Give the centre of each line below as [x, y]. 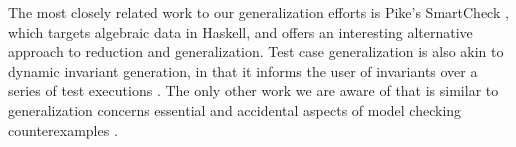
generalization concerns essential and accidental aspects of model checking [235, 109]
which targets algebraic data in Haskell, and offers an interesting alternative [240, 31]
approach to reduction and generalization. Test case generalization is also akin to [256, 51]
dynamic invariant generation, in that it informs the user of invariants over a [243, 70]
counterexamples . [63, 129]
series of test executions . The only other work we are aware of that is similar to [253, 90]
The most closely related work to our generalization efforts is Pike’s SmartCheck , [258, 12]
